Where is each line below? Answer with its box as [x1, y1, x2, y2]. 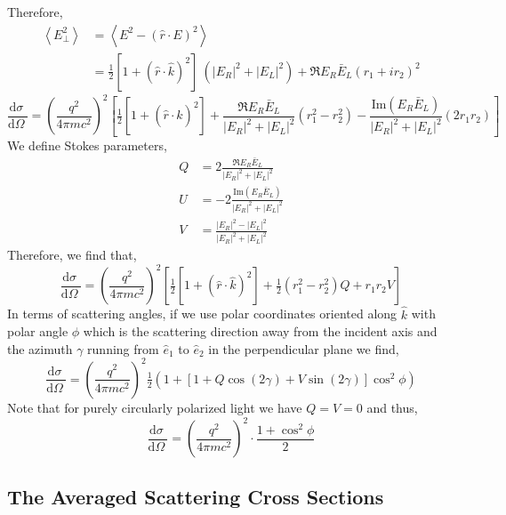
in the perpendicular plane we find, [208, 339, 399, 358]
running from [87, 339, 159, 358]
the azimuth [7, 339, 73, 358]
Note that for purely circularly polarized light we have [7, 398, 302, 416]
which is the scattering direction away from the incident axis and [83, 322, 438, 341]
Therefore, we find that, [7, 245, 137, 264]
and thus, [366, 398, 418, 416]
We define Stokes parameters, [7, 135, 167, 154]
